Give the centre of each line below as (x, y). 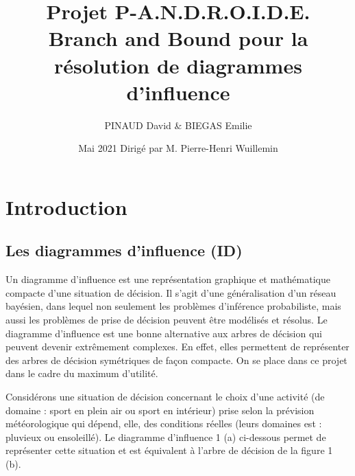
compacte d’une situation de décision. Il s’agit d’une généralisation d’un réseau (171, 292)
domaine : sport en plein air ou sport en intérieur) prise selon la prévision (160, 410)
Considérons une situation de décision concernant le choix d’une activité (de (165, 397)
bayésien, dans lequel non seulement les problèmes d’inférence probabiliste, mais (173, 306)
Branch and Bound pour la (178, 38)
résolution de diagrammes (178, 65)
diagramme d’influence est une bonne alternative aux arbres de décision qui (164, 333)
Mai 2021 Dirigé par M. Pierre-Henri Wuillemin (178, 148)
